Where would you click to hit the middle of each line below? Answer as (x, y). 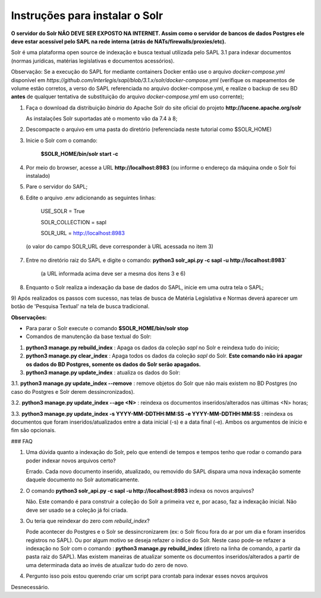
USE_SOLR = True (63, 211)
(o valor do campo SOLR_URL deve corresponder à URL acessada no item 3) (120, 246)
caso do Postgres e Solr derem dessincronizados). (73, 392)
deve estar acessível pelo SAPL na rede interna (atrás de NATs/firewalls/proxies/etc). (119, 41)
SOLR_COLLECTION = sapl (74, 222)
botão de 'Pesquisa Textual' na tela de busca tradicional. (80, 306)
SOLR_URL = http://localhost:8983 (83, 233)
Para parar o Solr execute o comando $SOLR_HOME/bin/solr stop (107, 328)
